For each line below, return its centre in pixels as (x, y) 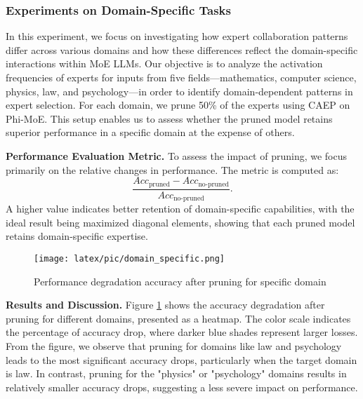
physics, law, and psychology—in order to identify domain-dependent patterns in (179, 91)
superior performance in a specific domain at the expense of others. (150, 132)
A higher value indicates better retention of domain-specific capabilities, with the (180, 209)
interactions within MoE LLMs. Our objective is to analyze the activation (164, 63)
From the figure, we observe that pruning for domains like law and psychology (174, 345)
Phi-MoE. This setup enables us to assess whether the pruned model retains (169, 118)
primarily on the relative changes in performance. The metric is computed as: (172, 169)
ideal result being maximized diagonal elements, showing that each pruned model (180, 222)
